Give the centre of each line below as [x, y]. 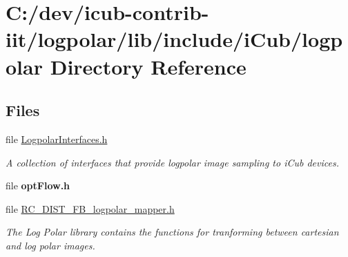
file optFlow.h [38, 185]
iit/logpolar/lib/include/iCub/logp [174, 39]
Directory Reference [148, 66]
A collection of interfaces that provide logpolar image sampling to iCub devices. [172, 162]
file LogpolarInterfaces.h [57, 139]
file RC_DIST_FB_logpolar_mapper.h [90, 208]
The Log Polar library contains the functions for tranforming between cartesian [172, 232]
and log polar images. [50, 245]
